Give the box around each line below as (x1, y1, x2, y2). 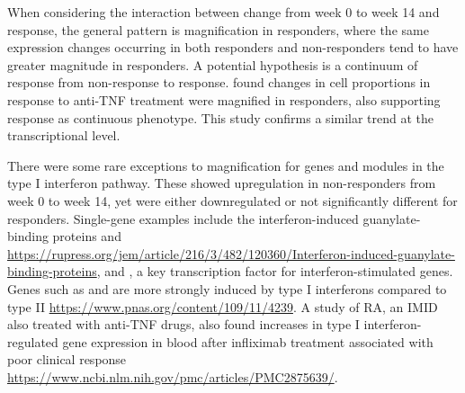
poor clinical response (7, 350, 127, 369)
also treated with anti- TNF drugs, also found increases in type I (7, 315, 360, 334)
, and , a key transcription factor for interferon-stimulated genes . (96, 262, 453, 281)
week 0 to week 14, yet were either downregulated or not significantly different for (7, 191, 458, 210)
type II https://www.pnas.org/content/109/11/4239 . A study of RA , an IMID (7, 297, 438, 316)
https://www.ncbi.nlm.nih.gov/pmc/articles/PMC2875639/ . (7, 367, 338, 386)
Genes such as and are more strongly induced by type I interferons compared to (7, 279, 447, 298)
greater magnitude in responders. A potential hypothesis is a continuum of (7, 55, 418, 74)
